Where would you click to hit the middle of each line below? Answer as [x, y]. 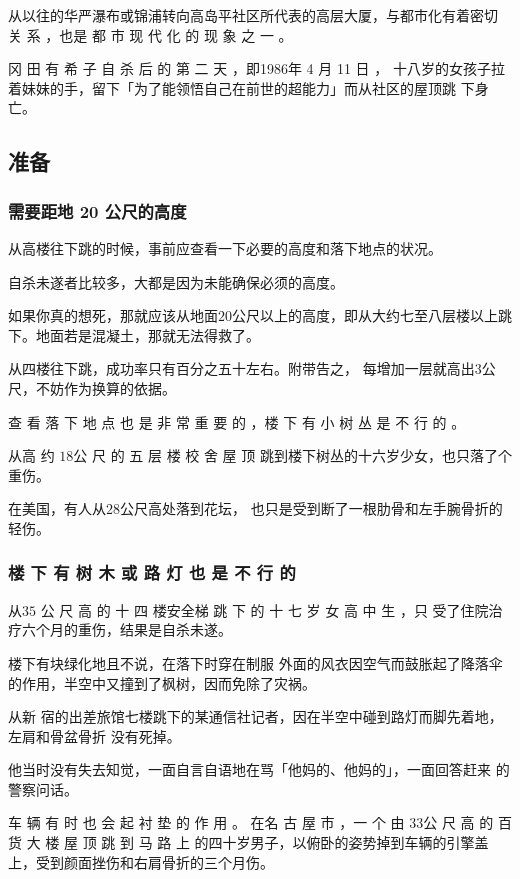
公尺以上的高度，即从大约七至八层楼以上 [365, 315]
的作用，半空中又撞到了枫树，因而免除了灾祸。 [162, 682]
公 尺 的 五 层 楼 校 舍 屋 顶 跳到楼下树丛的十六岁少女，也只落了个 [292, 455]
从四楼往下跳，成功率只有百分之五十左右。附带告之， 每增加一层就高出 [241, 368]
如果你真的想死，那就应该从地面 [113, 315]
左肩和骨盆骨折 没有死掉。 [94, 735]
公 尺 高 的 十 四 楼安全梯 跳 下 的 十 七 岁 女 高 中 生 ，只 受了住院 [264, 609]
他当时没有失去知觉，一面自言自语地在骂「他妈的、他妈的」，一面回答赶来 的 [259, 769]
